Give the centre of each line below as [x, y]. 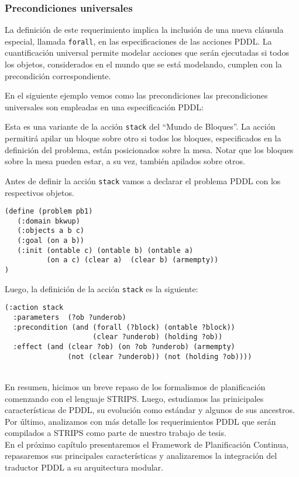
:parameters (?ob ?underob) [70, 318]
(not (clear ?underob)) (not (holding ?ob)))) [160, 356]
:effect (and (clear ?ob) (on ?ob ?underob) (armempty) [124, 347]
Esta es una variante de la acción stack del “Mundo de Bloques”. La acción [140, 126]
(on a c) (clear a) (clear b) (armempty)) [133, 260]
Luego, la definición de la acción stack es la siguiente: [102, 288]
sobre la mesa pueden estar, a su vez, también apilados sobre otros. [125, 161]
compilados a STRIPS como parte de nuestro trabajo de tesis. [116, 433]
